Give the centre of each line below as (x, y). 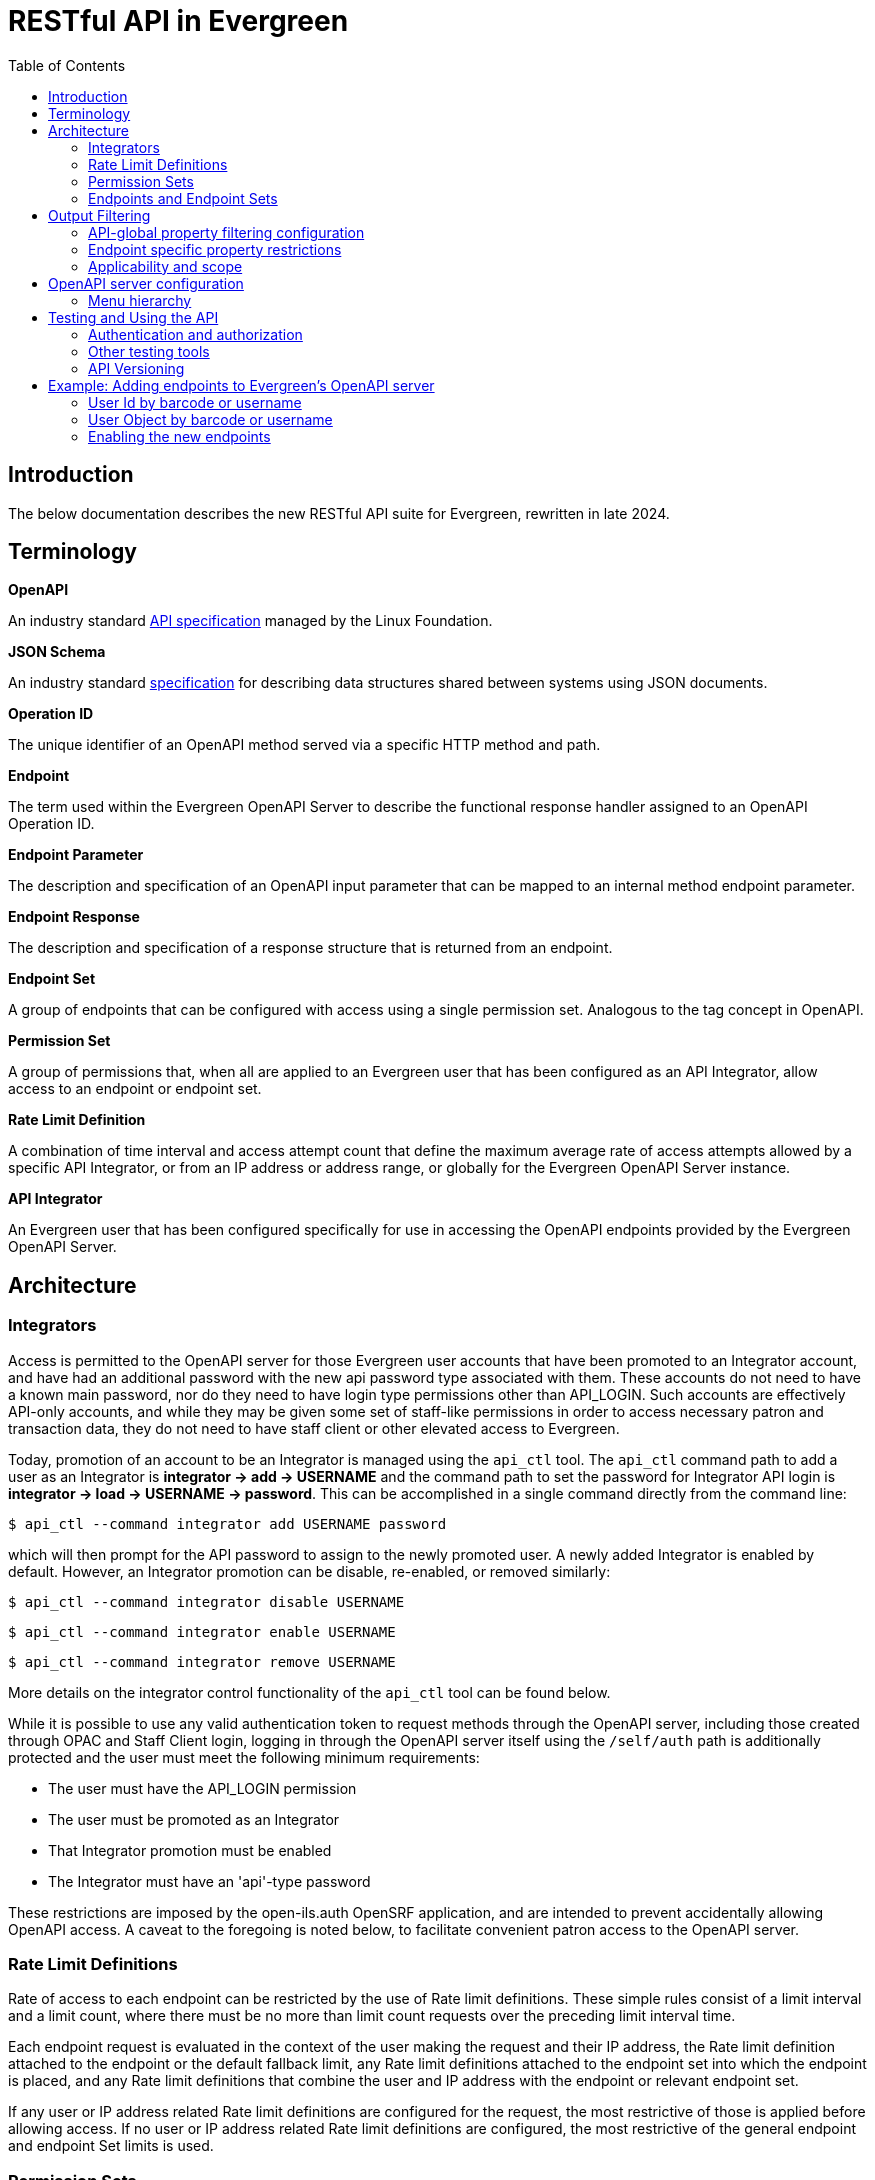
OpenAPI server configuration (146, 283)
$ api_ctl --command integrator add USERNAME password (227, 1523)
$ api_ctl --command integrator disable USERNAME (206, 1601)
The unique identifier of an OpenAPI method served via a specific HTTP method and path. (304, 745)
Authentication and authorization (195, 334)
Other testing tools (149, 351)
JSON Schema (57, 652)
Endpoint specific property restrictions (215, 249)
